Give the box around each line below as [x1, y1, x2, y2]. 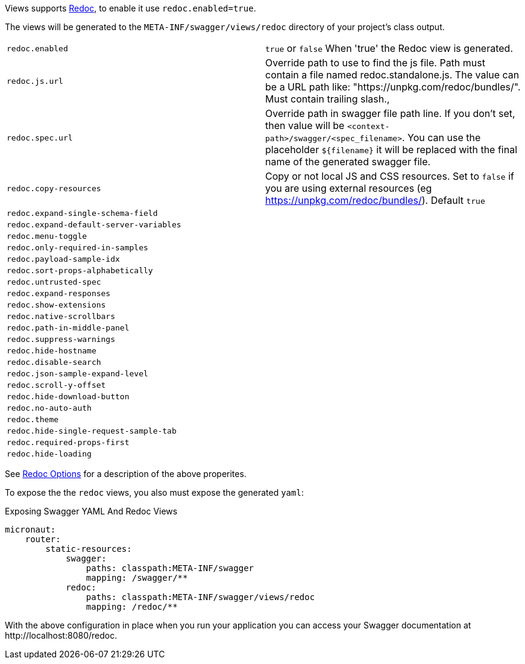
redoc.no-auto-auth [7, 403, 92, 413]
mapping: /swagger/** [86, 573, 188, 583]
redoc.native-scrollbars [7, 312, 116, 321]
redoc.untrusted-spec [7, 277, 101, 286]
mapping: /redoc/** [86, 602, 178, 612]
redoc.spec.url [7, 133, 73, 142]
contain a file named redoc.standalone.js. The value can [265, 69, 520, 81]
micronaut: [5, 525, 56, 534]
